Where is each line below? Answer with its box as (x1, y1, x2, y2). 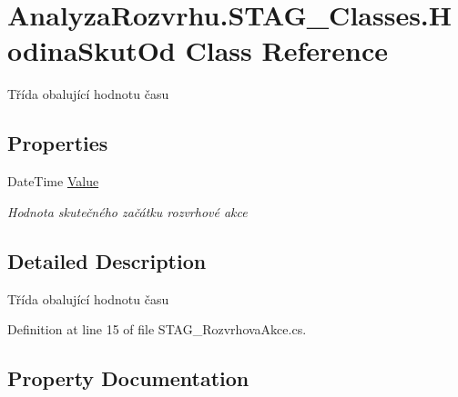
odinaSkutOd (7, 32, 176, 69)
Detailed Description (7, 246, 207, 274)
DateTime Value (7, 172, 99, 191)
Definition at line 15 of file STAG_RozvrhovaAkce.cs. (7, 320, 307, 339)
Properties (7, 129, 108, 157)
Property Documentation (7, 364, 249, 392)
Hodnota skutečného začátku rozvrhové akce (7, 202, 248, 221)
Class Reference (185, 32, 388, 69)
